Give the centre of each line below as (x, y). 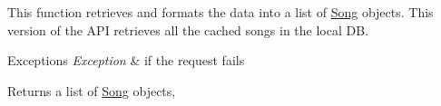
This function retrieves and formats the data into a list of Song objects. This (220, 12)
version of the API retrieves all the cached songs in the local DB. (188, 29)
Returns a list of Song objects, (92, 90)
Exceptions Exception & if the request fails (126, 60)
